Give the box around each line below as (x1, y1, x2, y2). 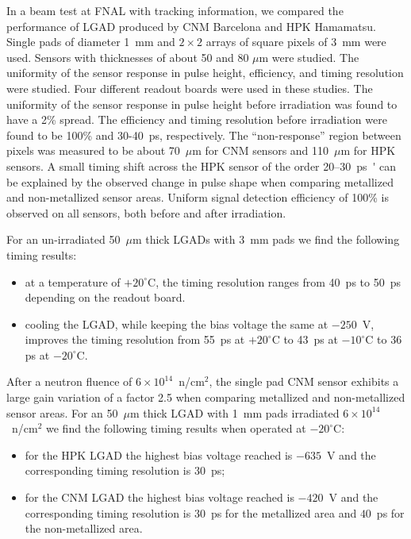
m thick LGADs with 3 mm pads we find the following (132, 231, 400, 248)
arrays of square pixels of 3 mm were (205, 33, 386, 50)
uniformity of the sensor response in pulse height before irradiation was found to (6, 95, 398, 112)
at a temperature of (25, 273, 121, 290)
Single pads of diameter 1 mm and (6, 33, 175, 50)
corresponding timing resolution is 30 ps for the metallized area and (25, 504, 357, 521)
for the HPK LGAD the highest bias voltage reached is (25, 446, 293, 463)
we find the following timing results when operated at (46, 420, 306, 437)
